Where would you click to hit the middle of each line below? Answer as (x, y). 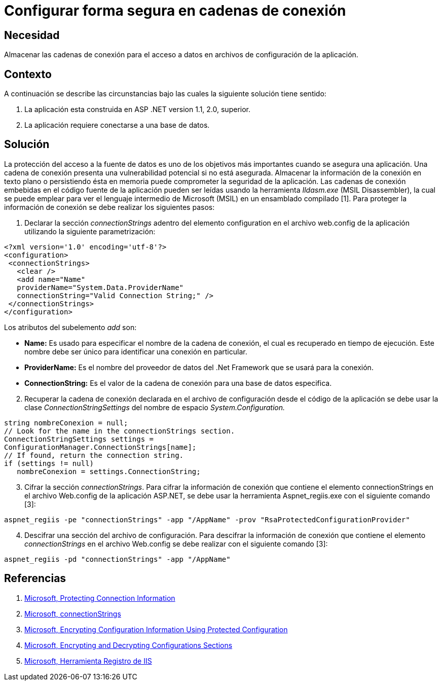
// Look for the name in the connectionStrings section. (120, 431)
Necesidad (32, 35)
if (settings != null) (49, 463)
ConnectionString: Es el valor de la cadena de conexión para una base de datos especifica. (178, 383)
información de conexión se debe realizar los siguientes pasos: (109, 207)
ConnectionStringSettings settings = (79, 439)
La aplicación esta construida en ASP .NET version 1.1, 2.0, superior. (138, 110)
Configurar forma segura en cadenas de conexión (175, 11)
